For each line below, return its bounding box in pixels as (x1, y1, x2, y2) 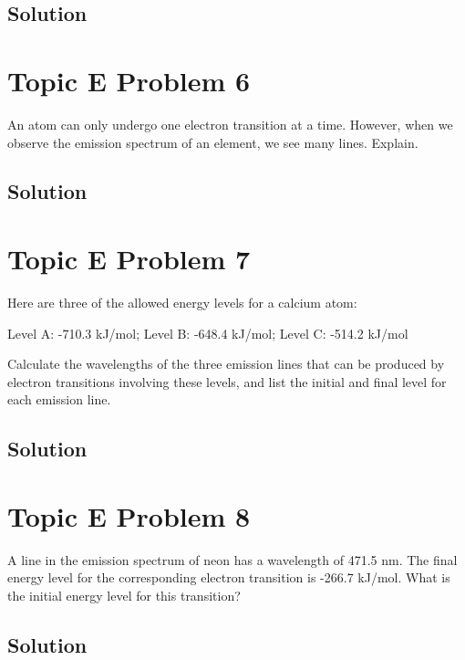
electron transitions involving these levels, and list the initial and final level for (7, 372, 447, 391)
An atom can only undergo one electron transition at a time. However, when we (7, 114, 453, 133)
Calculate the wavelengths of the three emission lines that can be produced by (7, 354, 445, 373)
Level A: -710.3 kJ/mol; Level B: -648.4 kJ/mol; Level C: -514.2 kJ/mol (7, 323, 408, 342)
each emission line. (7, 390, 111, 409)
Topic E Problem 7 (7, 240, 251, 278)
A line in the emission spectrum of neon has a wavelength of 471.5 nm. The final (7, 550, 458, 569)
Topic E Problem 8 (7, 497, 251, 534)
